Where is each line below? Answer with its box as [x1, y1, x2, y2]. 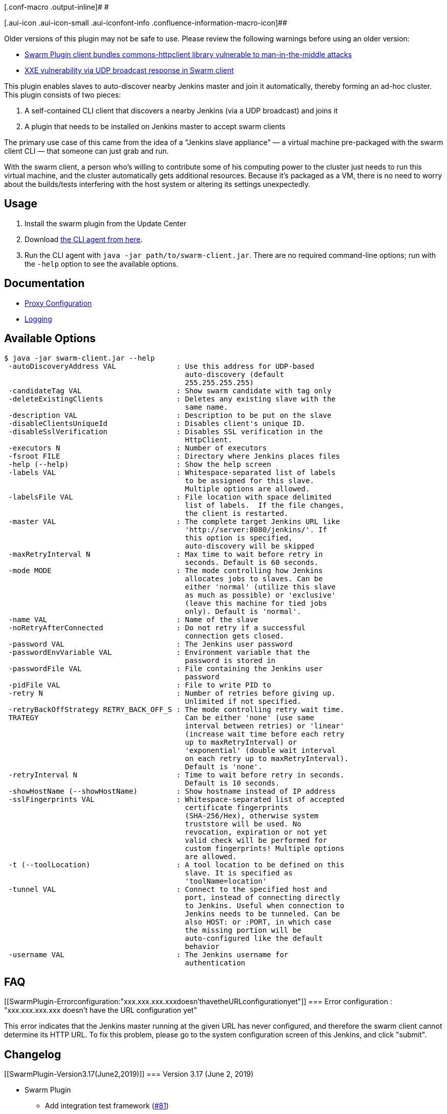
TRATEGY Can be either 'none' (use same [8, 713, 314, 722]
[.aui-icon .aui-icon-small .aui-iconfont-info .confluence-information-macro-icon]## [4, 18, 287, 27]
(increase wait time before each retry [185, 729, 344, 738]
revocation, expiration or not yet [185, 827, 327, 836]
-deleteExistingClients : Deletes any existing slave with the [8, 394, 336, 403]
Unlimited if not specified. [185, 697, 301, 705]
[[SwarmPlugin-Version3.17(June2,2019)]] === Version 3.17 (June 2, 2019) [4, 1070, 254, 1079]
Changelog [4, 1048, 61, 1061]
